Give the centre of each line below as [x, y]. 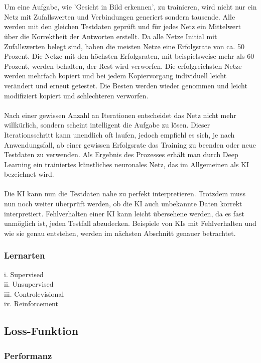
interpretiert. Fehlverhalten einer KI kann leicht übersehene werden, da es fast [124, 213]
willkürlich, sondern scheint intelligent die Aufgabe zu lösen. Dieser [107, 125]
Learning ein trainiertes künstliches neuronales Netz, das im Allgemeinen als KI [127, 164]
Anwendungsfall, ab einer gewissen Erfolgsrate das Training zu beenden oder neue [130, 144]
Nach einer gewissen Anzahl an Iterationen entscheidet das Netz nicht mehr [120, 115]
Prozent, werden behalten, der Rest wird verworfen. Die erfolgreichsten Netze [123, 66]
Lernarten [25, 255]
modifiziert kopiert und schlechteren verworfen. [76, 95]
